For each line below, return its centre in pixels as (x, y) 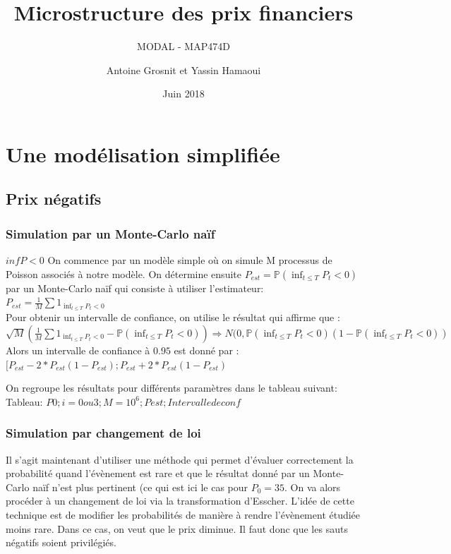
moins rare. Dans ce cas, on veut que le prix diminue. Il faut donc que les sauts (177, 528)
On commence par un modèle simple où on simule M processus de (190, 260)
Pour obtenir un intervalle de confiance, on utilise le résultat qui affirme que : (173, 317)
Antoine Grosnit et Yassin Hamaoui (184, 70)
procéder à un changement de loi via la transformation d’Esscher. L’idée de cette (180, 501)
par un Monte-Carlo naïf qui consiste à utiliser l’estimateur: (135, 288)
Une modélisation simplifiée (143, 153)
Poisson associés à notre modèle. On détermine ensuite (124, 273)
